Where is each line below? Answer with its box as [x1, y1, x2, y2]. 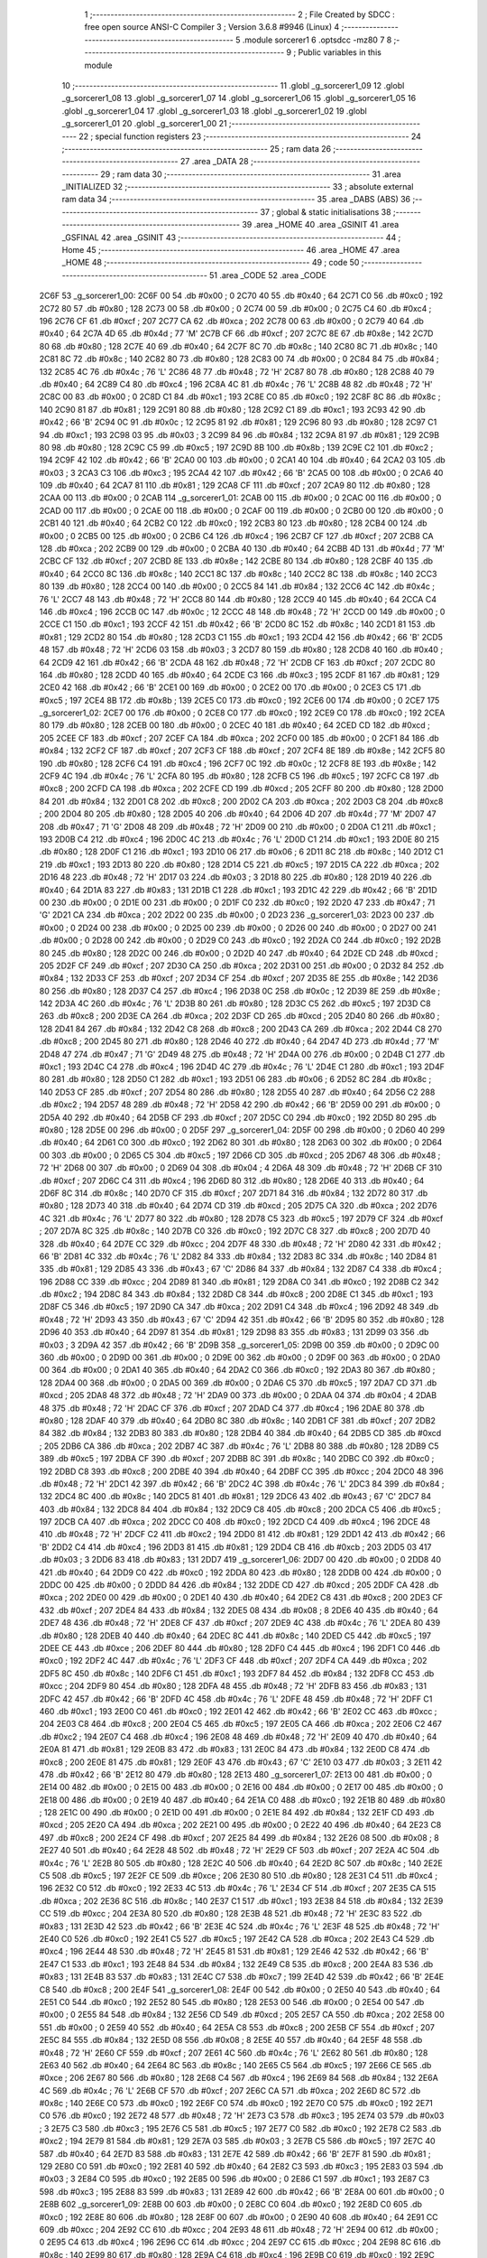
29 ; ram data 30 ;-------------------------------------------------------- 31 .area [100, 168, 401, 180]
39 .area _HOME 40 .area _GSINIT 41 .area [242, 219, 400, 230]
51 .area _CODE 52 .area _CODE [208, 269, 326, 280]
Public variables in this [298, 47, 382, 58]
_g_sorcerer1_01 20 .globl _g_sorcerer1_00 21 [61, 118, 227, 129]
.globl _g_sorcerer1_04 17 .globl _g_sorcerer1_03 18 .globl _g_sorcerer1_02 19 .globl [61, 105, 367, 117]
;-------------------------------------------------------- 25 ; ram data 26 [61, 143, 332, 154]
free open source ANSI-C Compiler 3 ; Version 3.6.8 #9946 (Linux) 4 [84, 22, 340, 33]
